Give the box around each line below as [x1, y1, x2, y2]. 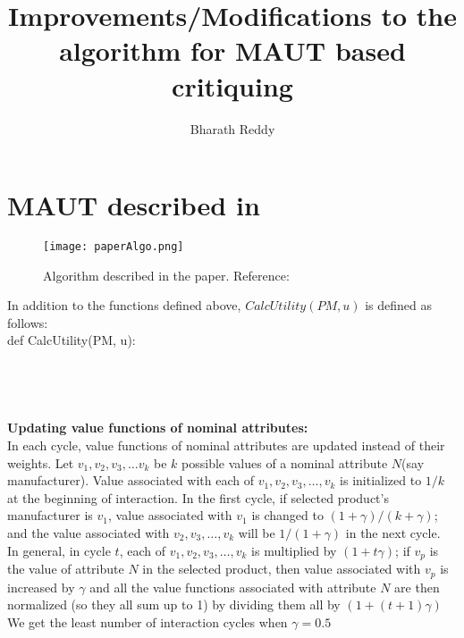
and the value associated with [7, 524, 170, 541]
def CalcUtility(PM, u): [7, 331, 136, 349]
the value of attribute [7, 559, 124, 578]
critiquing [172, 67, 293, 104]
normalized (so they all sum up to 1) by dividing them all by [7, 595, 341, 614]
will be [238, 524, 275, 541]
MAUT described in [7, 187, 260, 223]
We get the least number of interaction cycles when [7, 612, 288, 631]
